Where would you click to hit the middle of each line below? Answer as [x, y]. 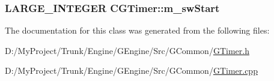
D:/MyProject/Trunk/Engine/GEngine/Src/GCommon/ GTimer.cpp [131, 70]
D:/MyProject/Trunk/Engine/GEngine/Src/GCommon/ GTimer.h [127, 50]
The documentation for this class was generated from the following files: [137, 30]
